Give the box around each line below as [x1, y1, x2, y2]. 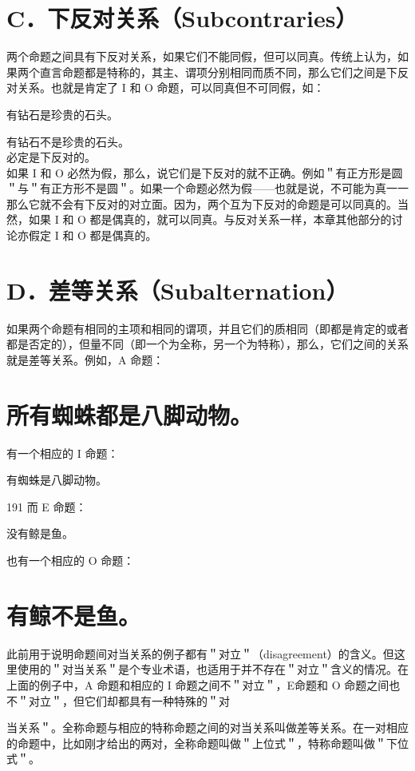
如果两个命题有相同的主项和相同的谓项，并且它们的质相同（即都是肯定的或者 [6, 320, 409, 336]
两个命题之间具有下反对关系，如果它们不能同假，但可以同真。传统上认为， [6, 48, 397, 65]
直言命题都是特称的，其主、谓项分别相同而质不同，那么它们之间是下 [39, 63, 397, 80]
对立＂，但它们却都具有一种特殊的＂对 [28, 692, 230, 709]
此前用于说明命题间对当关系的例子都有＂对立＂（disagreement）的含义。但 [6, 645, 394, 662]
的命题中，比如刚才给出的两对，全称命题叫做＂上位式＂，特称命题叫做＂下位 [6, 734, 409, 751]
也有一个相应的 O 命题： [6, 552, 135, 569]
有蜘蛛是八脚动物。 [6, 471, 107, 488]
